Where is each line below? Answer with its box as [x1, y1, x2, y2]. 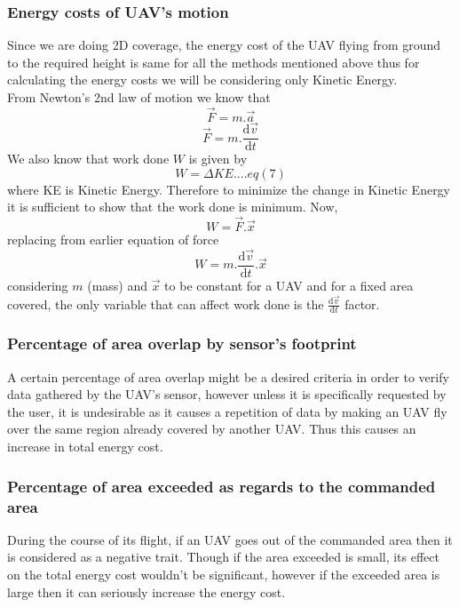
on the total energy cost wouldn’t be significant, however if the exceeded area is [7, 564, 440, 583]
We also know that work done [7, 149, 170, 168]
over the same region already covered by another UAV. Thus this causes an [7, 419, 416, 438]
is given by [188, 149, 248, 168]
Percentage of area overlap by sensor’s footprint [7, 332, 357, 355]
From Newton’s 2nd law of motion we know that [7, 88, 271, 106]
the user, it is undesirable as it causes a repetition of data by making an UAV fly [7, 402, 447, 420]
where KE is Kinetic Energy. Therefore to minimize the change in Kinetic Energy [7, 180, 451, 198]
